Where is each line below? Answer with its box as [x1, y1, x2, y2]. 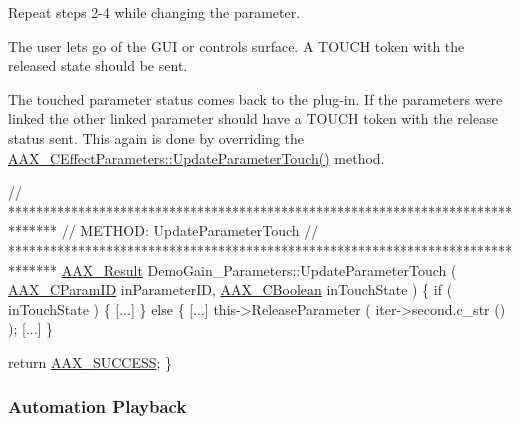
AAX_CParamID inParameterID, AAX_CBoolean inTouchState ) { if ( [8, 279, 453, 300]
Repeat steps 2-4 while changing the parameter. [8, 2, 301, 22]
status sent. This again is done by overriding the [8, 127, 305, 148]
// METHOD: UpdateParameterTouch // [61, 220, 319, 241]
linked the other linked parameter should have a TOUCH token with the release [8, 108, 498, 129]
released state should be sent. [8, 55, 188, 76]
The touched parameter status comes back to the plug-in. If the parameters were [8, 88, 503, 109]
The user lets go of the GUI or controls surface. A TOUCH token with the [8, 35, 465, 56]
